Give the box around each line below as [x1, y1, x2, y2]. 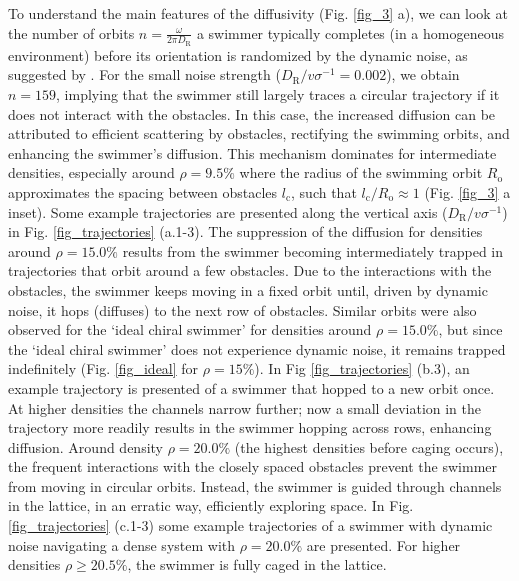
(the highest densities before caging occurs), [234, 436, 504, 457]
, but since [438, 319, 503, 340]
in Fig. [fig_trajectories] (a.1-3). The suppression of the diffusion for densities [8, 221, 483, 242]
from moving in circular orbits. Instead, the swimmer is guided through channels [8, 475, 502, 496]
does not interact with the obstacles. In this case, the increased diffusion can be [8, 103, 496, 124]
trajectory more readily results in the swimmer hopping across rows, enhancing [8, 417, 492, 438]
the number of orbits [8, 22, 135, 43]
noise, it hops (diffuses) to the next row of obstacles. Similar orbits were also [8, 299, 477, 320]
